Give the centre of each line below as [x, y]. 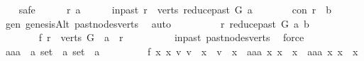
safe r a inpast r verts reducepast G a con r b [175, 9]
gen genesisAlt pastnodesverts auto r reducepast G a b [157, 23]
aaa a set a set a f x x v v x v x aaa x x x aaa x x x [182, 51]
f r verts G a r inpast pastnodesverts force [171, 37]
